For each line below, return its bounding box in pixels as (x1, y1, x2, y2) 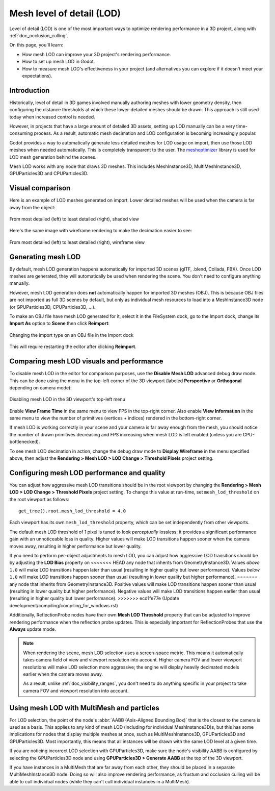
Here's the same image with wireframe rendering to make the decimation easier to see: (9, 228, 193, 234)
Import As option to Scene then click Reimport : (9, 320, 109, 327)
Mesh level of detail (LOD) (9, 8, 121, 19)
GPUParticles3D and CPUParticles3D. (9, 170, 89, 177)
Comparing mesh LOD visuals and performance (9, 357, 163, 366)
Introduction (9, 86, 50, 94)
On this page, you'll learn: (9, 42, 64, 48)
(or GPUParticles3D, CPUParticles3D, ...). (9, 304, 96, 310)
